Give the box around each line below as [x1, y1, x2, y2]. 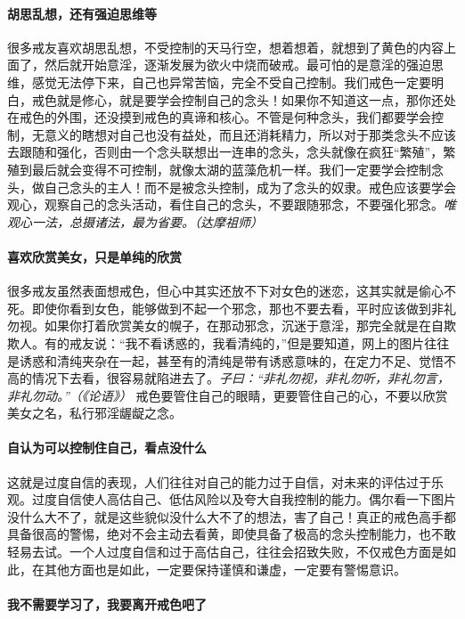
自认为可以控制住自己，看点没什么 [7, 438, 207, 457]
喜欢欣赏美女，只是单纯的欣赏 [7, 247, 182, 265]
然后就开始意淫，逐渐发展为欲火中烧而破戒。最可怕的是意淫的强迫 [44, 55, 431, 74]
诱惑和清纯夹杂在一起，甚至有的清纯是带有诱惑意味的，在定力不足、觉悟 [19, 351, 444, 370]
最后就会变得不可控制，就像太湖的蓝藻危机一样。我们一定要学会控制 [31, 159, 431, 178]
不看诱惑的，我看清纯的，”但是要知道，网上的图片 [137, 333, 425, 352]
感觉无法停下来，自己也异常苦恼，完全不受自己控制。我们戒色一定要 [31, 72, 431, 91]
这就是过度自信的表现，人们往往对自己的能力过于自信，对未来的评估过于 [7, 472, 431, 491]
